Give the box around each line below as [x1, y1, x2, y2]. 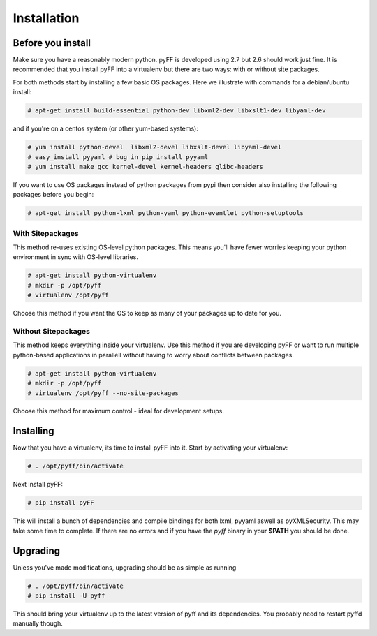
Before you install [13, 37, 91, 49]
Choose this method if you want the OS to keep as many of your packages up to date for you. [13, 309, 282, 318]
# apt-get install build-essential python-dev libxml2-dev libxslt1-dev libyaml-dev [27, 107, 326, 114]
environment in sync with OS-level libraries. [13, 253, 139, 261]
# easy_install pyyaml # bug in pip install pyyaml [27, 153, 209, 161]
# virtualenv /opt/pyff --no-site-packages [27, 389, 179, 397]
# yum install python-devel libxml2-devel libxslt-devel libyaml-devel [27, 143, 282, 151]
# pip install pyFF [27, 499, 94, 507]
